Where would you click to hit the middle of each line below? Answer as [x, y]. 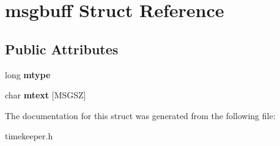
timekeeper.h [29, 136]
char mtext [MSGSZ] [46, 95]
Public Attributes [62, 49]
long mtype [28, 74]
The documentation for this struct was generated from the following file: [140, 115]
